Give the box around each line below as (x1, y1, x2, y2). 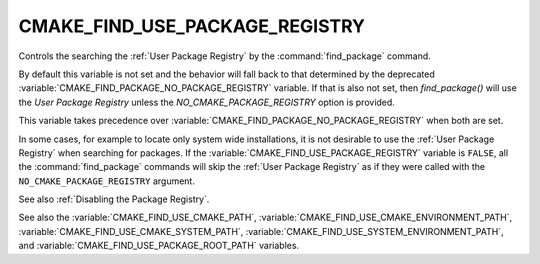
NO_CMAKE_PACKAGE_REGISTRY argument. (18, 175, 195, 187)
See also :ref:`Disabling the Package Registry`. (18, 193, 210, 205)
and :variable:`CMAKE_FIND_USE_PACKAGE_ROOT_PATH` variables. (18, 240, 300, 252)
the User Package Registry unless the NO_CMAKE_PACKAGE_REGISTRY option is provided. (18, 96, 395, 108)
